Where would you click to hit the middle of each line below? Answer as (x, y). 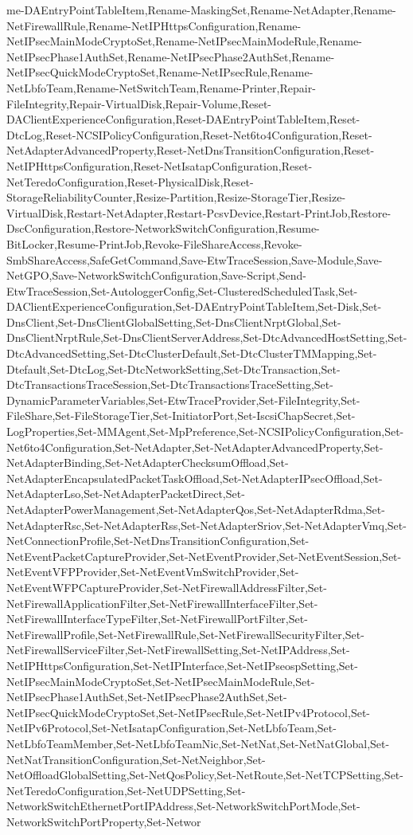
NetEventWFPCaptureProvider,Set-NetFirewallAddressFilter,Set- (167, 587)
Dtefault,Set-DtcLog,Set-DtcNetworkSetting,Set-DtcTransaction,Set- (173, 368)
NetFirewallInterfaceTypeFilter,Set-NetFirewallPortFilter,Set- (157, 619)
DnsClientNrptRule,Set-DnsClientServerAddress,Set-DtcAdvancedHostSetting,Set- (207, 337)
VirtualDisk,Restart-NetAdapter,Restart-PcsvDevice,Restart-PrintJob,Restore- (199, 212)
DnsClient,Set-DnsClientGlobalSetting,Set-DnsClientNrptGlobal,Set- (174, 321)
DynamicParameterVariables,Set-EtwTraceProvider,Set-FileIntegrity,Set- (183, 400)
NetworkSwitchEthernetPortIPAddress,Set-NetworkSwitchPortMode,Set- (183, 806)
